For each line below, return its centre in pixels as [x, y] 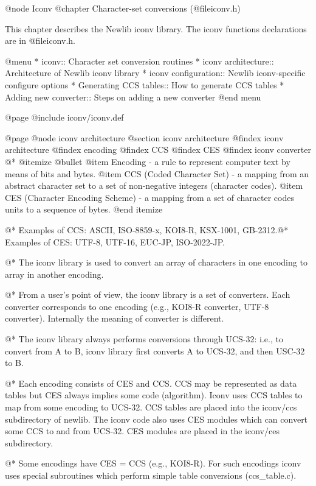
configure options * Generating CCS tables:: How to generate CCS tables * [145, 84]
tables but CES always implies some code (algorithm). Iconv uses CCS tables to [154, 395]
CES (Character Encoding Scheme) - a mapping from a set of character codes [149, 197]
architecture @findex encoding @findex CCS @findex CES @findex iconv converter [158, 150]
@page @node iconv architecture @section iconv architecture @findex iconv [144, 137]
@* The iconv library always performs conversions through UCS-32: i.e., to [144, 339]
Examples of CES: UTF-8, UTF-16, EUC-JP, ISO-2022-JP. [115, 241]
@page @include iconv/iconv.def [64, 117]
